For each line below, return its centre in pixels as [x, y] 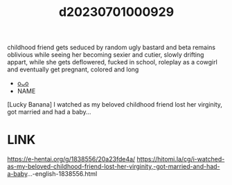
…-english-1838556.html [62, 174]
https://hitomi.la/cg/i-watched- [181, 159]
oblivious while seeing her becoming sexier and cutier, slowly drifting [106, 55]
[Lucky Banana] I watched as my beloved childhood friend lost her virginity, [115, 105]
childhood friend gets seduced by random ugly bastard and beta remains [111, 47]
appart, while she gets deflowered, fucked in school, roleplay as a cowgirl [113, 62]
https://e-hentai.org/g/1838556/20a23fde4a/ [71, 159]
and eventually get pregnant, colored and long [73, 69]
